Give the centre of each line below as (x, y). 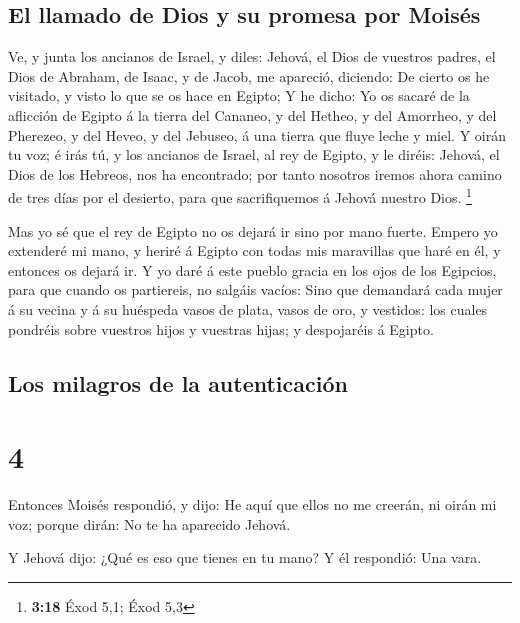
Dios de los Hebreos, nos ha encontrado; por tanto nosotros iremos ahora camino (255, 173)
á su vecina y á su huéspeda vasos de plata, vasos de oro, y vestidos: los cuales (248, 308)
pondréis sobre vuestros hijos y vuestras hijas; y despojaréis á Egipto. (221, 328)
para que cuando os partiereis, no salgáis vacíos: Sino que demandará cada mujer (255, 289)
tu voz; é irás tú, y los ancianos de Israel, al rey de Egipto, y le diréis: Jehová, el (254, 154)
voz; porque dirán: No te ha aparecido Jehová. (149, 523)
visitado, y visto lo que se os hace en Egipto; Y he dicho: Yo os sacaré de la (239, 95)
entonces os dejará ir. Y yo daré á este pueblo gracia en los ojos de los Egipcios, (252, 269)
